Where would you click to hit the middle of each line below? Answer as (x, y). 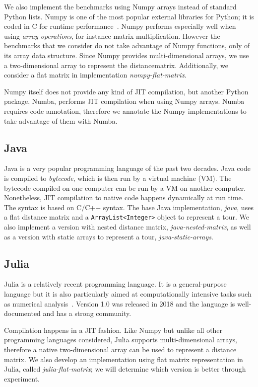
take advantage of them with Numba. (61, 120)
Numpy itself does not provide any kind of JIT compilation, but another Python (126, 91)
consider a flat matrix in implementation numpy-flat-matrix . (95, 75)
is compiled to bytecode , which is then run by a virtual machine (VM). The (118, 178)
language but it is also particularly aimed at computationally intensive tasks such (128, 293)
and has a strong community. (87, 313)
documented (22, 313)
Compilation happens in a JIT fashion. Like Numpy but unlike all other (113, 330)
